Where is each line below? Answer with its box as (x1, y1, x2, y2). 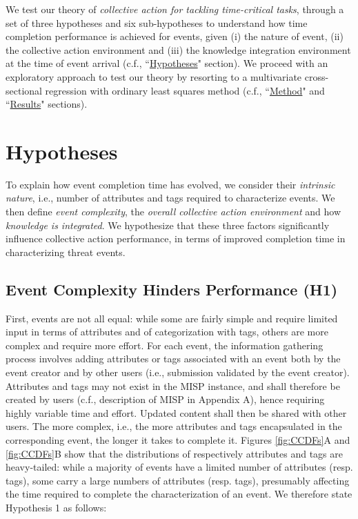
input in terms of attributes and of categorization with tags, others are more (6, 324, 328, 339)
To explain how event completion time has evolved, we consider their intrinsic (6, 177, 335, 191)
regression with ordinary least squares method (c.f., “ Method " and (45, 83, 325, 97)
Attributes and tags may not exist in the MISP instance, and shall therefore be (6, 378, 340, 393)
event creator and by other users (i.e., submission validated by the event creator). (6, 365, 350, 380)
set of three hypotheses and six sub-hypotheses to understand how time (6, 15, 308, 30)
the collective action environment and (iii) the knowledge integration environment (6, 42, 351, 57)
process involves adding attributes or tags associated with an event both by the (6, 351, 341, 366)
